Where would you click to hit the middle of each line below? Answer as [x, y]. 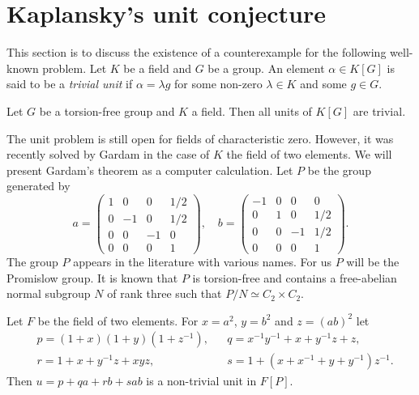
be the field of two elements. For [118, 320]
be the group [339, 170]
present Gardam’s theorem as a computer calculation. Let [150, 170]
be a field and [157, 68]
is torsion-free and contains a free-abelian [295, 277]
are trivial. [379, 110]
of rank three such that [165, 293]
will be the [373, 262]
